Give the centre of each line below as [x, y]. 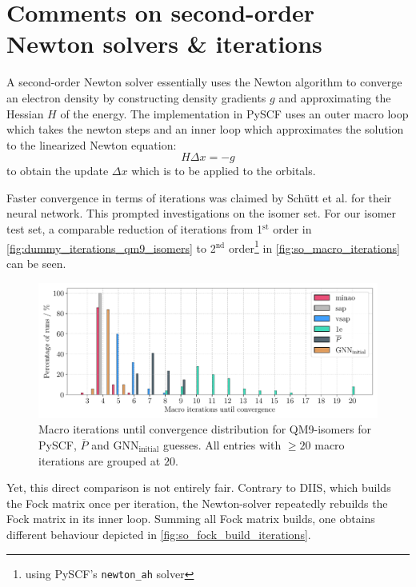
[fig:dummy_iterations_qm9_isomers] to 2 [111, 248]
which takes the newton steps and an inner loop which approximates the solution [205, 129]
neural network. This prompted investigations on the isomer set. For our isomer [202, 213]
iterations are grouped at [100, 460]
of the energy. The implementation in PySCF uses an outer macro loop [234, 113]
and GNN [115, 445]
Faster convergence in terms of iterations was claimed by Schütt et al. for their [199, 197]
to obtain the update [58, 171]
